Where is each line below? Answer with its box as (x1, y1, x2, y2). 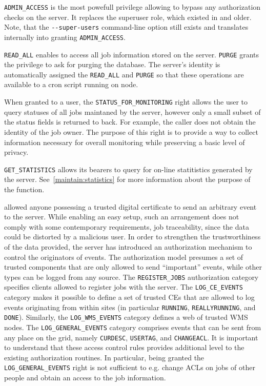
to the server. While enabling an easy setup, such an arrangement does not (4, 211, 239, 222)
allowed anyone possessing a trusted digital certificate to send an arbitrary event (4, 201, 257, 212)
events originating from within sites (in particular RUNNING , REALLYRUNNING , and (4, 301, 256, 312)
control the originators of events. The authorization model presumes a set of (4, 251, 243, 262)
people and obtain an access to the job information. (4, 372, 166, 383)
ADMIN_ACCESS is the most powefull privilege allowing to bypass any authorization (4, 2, 261, 12)
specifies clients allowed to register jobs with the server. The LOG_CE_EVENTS (4, 281, 243, 292)
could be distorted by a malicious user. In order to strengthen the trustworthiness (4, 231, 261, 242)
